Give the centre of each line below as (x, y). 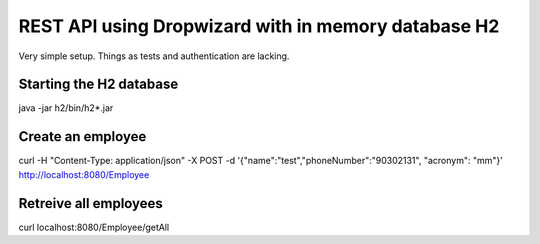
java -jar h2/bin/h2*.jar (66, 108)
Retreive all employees (91, 203)
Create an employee (82, 136)
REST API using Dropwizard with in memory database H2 (259, 26)
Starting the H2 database (98, 84)
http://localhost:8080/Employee (84, 174)
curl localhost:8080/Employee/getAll (94, 227)
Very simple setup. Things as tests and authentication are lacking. (154, 56)
